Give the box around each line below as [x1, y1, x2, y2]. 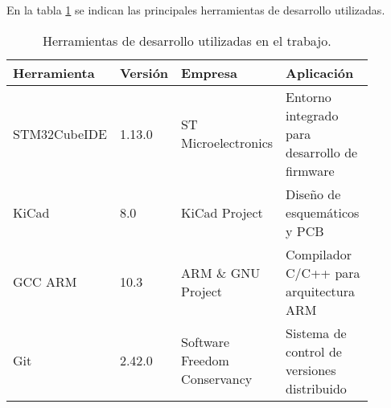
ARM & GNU [181, 263, 261, 282]
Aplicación [286, 63, 354, 82]
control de [286, 341, 342, 361]
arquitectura [286, 281, 355, 300]
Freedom [181, 351, 229, 370]
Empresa [181, 63, 237, 82]
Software [181, 333, 230, 352]
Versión [119, 63, 169, 82]
